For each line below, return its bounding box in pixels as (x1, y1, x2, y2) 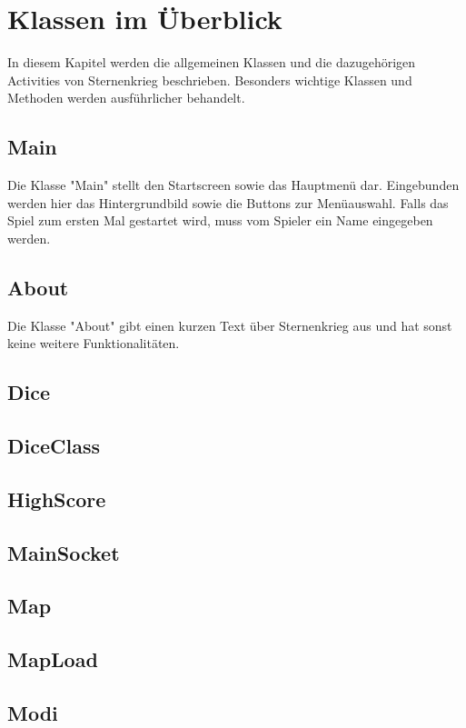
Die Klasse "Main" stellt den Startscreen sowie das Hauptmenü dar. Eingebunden (7, 175, 460, 194)
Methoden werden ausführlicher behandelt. (7, 88, 245, 107)
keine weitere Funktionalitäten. (7, 334, 180, 353)
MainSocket (7, 538, 120, 566)
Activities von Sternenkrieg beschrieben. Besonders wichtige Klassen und (7, 70, 412, 89)
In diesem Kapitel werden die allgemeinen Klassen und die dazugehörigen (7, 53, 416, 72)
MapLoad (7, 645, 98, 673)
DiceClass (7, 432, 100, 460)
